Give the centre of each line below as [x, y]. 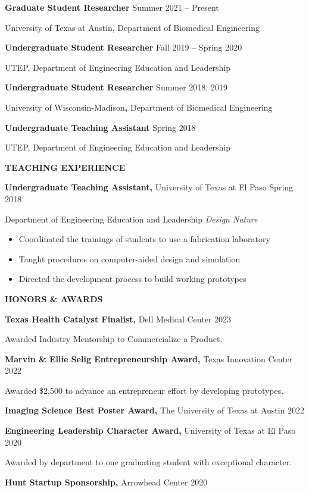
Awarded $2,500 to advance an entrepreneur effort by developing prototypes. [144, 390]
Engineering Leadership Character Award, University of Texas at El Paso [150, 430]
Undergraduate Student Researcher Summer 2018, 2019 [116, 87]
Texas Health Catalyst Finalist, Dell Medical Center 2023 [118, 319]
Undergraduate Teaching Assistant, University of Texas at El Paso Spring [149, 187]
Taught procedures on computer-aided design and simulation [129, 258]
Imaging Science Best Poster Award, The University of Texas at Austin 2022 [155, 410]
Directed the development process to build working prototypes [132, 279]
